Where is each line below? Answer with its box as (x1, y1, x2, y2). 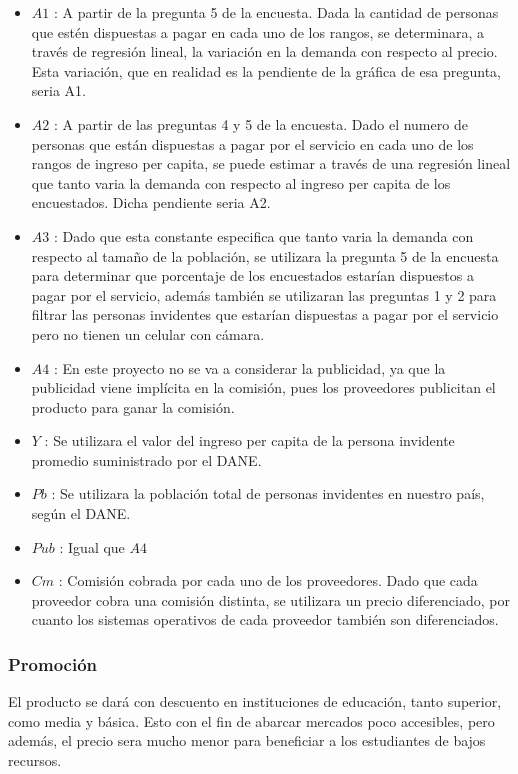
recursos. (8, 750, 62, 771)
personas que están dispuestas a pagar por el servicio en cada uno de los (31, 133, 474, 154)
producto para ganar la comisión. (31, 396, 235, 417)
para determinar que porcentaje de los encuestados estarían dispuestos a (31, 265, 474, 286)
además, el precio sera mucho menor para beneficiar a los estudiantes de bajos (8, 730, 486, 751)
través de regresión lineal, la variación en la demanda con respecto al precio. (31, 41, 498, 62)
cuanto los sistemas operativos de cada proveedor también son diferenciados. (31, 609, 499, 630)
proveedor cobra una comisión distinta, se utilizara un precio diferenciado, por (31, 589, 510, 610)
